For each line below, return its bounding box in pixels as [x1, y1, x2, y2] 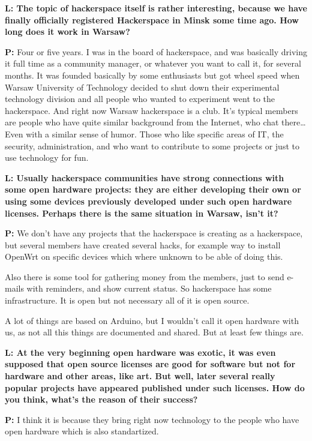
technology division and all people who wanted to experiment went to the [5, 92, 275, 105]
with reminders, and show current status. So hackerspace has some [26, 282, 272, 295]
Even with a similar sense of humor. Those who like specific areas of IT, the [5, 127, 284, 140]
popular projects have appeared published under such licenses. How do [5, 381, 305, 394]
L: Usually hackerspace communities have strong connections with [5, 171, 284, 184]
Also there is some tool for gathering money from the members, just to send [5, 270, 284, 283]
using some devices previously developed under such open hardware [5, 194, 292, 207]
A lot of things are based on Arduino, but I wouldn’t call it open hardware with [5, 314, 299, 326]
